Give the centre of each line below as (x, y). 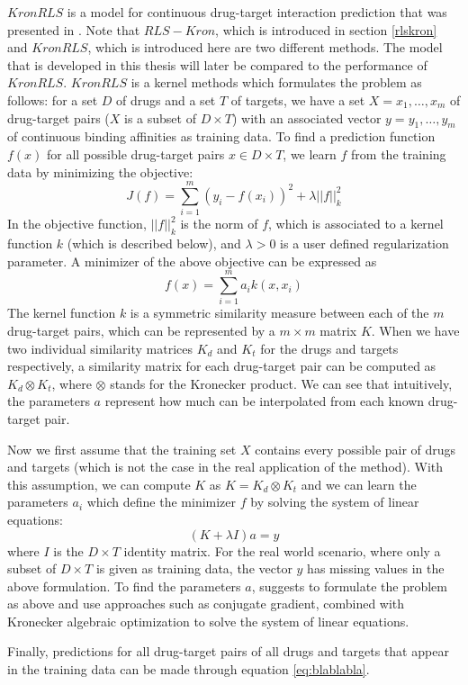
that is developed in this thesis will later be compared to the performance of (217, 64)
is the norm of (219, 224)
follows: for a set (53, 99)
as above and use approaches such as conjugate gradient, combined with (206, 604)
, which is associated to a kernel (356, 224)
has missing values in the (376, 568)
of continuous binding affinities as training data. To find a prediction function (221, 136)
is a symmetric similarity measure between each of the (279, 313)
